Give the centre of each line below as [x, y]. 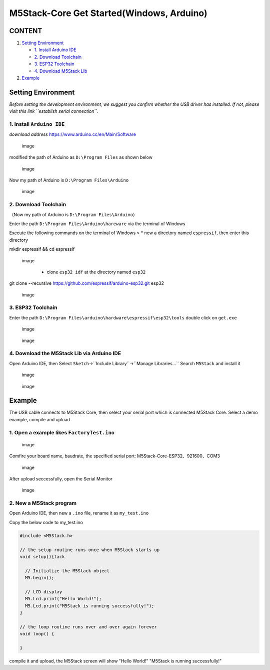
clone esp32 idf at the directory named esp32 [96, 272]
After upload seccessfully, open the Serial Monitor [61, 478]
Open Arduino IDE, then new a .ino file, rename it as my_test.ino [79, 513]
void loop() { [37, 634]
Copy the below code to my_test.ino [46, 522]
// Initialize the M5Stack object [67, 571]
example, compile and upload [39, 419]
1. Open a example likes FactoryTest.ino [62, 432]
